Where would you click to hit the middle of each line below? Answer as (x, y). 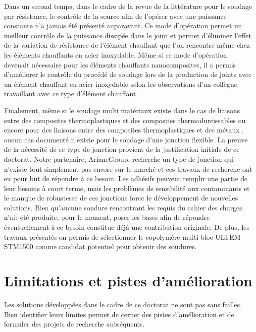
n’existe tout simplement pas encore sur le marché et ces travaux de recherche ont (128, 168)
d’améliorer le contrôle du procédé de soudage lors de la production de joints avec (128, 74)
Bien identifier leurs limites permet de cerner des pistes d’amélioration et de (119, 314)
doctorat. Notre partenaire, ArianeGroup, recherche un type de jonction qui (119, 159)
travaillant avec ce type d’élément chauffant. (71, 94)
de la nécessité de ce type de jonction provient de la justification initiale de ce (122, 149)
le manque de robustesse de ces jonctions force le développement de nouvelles (121, 198)
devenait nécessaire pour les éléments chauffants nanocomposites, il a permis (120, 64)
